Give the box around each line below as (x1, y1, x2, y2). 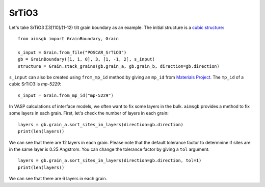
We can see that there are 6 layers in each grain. (9, 176, 107, 182)
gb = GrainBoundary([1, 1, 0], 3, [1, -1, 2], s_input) (18, 56, 155, 62)
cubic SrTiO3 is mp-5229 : (9, 81, 61, 87)
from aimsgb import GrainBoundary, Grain (18, 36, 119, 41)
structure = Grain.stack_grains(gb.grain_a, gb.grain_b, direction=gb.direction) (18, 63, 220, 69)
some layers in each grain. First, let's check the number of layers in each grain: (9, 110, 169, 116)
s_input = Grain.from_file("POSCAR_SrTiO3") (18, 50, 127, 55)
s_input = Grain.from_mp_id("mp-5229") (18, 92, 114, 98)
